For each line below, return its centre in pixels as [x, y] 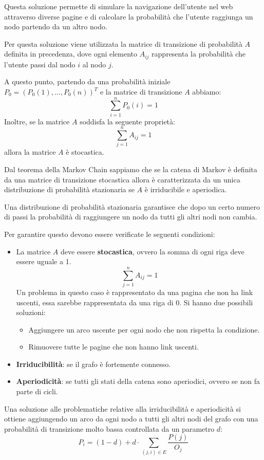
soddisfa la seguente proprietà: [127, 121]
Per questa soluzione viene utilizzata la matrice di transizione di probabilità [123, 43]
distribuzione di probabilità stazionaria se [69, 189]
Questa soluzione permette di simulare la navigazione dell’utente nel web [119, 6]
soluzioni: [31, 312]
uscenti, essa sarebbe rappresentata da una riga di [95, 302]
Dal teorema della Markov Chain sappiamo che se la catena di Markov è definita [131, 169]
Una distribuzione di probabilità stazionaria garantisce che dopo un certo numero [132, 206]
